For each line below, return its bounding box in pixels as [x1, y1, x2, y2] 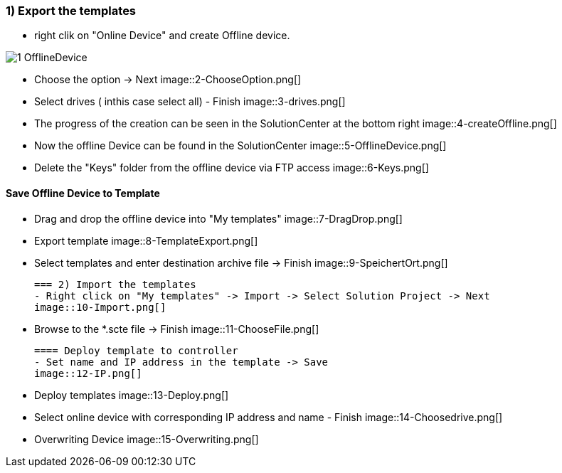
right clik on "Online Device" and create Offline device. [34, 29, 290, 42]
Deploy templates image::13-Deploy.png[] [34, 388, 229, 401]
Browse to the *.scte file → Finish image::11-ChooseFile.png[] [34, 322, 319, 335]
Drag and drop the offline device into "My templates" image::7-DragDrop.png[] [34, 212, 403, 225]
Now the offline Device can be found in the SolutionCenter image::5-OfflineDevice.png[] [34, 139, 447, 152]
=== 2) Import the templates [34, 278, 196, 290]
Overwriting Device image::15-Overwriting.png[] [34, 432, 259, 445]
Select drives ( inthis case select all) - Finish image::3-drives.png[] [34, 95, 346, 108]
